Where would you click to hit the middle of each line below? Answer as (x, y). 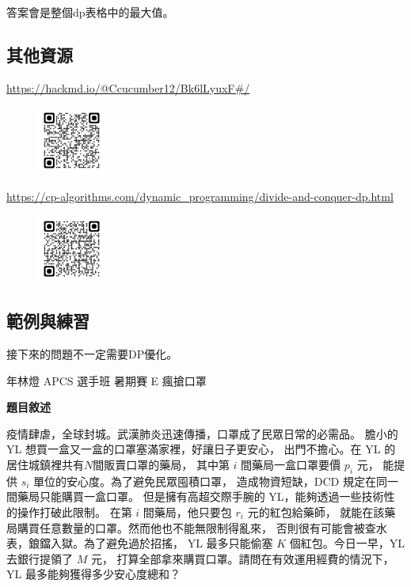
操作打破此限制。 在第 (74, 511)
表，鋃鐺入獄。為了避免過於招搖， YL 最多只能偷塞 (140, 543)
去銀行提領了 (40, 558)
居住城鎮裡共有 (45, 464)
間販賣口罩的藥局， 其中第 (161, 464)
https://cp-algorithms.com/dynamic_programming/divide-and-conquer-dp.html (200, 196)
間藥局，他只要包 (187, 511)
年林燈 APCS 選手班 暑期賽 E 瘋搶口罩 (107, 380)
